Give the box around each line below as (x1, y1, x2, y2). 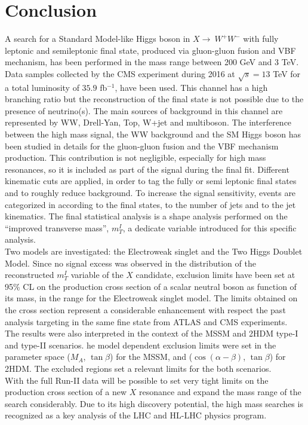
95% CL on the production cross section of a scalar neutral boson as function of (5, 280, 297, 292)
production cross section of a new (5, 386, 127, 398)
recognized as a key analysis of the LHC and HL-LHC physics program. (5, 409, 267, 421)
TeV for (273, 67, 301, 80)
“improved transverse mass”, (5, 221, 109, 234)
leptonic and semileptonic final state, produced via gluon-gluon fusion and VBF (5, 44, 296, 56)
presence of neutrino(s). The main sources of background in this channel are (5, 104, 283, 117)
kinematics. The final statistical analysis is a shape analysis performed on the (5, 210, 288, 222)
